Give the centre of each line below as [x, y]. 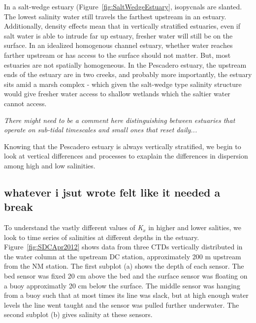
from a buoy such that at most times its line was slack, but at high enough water [126, 295]
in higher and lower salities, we [195, 227]
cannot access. [25, 103]
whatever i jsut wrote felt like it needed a [112, 192]
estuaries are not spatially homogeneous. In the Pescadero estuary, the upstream [125, 64]
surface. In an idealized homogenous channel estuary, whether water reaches [118, 45]
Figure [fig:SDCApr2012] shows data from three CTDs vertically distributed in [123, 247]
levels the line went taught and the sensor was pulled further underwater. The [122, 304]
